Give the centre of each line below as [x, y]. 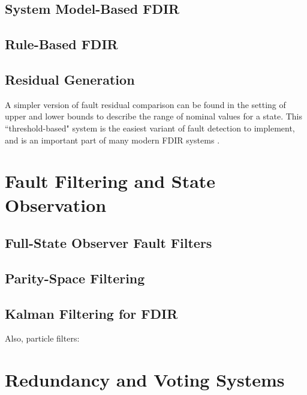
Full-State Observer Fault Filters [109, 243]
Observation [56, 204]
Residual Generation [70, 79]
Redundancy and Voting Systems [145, 380]
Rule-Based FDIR [61, 44]
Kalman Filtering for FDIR [91, 313]
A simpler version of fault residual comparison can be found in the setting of [145, 104]
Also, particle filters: [42, 338]
